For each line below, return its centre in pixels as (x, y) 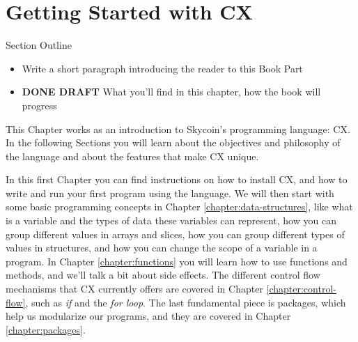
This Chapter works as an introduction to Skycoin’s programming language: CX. (178, 129)
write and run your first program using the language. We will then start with (170, 193)
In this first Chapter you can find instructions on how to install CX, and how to (177, 179)
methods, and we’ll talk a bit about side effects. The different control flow (163, 275)
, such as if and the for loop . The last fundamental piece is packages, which (186, 302)
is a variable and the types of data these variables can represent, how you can (171, 220)
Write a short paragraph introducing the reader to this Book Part (162, 68)
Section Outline (39, 45)
